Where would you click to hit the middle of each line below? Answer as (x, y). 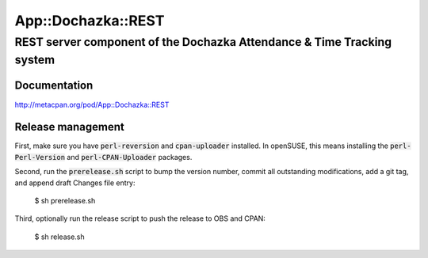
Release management (69, 127)
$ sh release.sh (59, 237)
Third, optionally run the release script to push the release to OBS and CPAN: (140, 218)
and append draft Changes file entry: (75, 183)
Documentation (54, 86)
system (35, 60)
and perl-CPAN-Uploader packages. (130, 157)
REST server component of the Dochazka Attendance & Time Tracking (203, 42)
